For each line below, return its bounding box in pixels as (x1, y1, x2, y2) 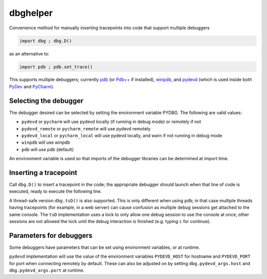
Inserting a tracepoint (9, 168, 78, 177)
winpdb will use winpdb (21, 139, 70, 146)
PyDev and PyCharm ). (9, 83, 54, 89)
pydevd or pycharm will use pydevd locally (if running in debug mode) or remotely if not (21, 119, 201, 125)
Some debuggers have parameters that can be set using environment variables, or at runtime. (9, 244, 200, 250)
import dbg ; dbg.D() (19, 38, 72, 44)
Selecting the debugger (9, 97, 84, 105)
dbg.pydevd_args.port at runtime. (9, 268, 85, 274)
